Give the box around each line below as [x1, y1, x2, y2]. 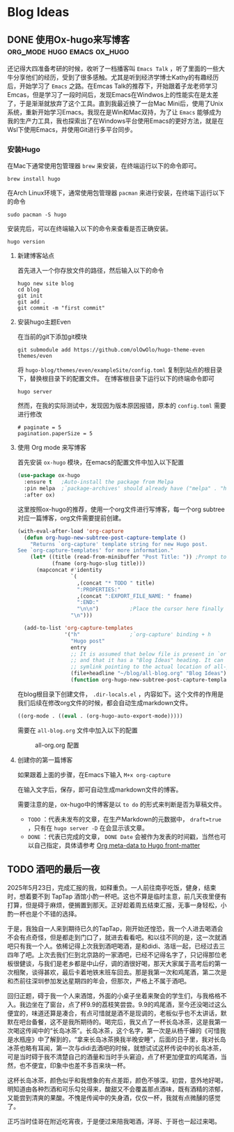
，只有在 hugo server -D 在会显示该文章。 [27, 824, 148, 832]
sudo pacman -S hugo [7, 211, 68, 218]
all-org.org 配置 [34, 741, 79, 749]
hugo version [7, 239, 45, 246]
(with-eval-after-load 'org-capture [17, 527, 124, 534]
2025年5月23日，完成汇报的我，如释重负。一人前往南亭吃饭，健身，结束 [7, 883, 217, 891]
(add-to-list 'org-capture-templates [24, 625, 134, 632]
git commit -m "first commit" [17, 305, 106, 312]
